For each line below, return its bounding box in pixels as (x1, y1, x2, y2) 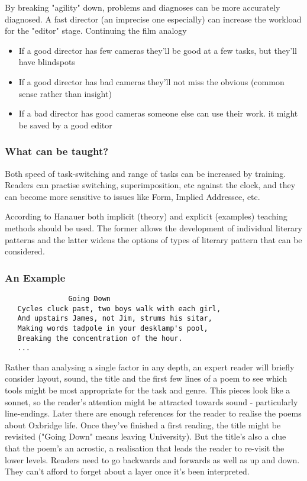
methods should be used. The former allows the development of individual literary (5, 221, 302, 234)
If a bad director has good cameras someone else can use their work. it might (18, 107, 298, 120)
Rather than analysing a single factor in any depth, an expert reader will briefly (5, 360, 295, 373)
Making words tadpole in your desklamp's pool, (17, 324, 208, 332)
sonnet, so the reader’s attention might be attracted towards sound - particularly (5, 395, 298, 408)
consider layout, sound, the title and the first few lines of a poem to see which (5, 372, 287, 385)
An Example (5, 270, 66, 285)
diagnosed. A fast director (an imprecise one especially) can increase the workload (5, 12, 302, 25)
